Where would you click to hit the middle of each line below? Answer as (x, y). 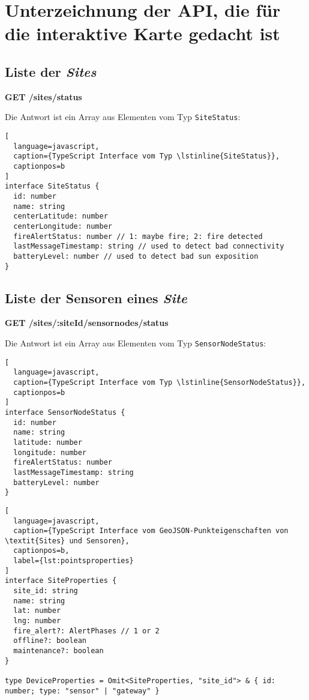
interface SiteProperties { (61, 581)
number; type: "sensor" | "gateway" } (82, 691)
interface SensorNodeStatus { (65, 412)
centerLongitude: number (63, 226)
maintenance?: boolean (58, 651)
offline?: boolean (50, 641)
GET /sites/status (43, 96)
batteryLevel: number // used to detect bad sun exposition (136, 256)
